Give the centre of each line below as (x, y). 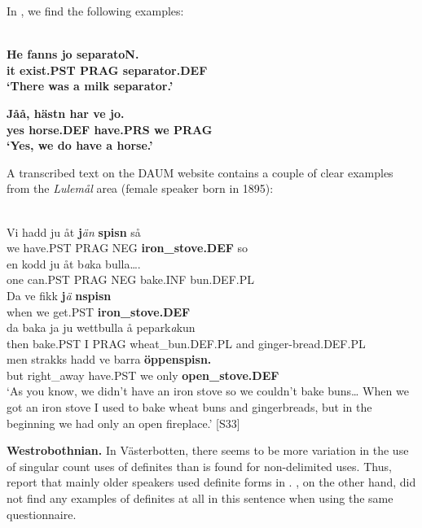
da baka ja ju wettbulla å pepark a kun (101, 327)
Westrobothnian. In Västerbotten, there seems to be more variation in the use (208, 450)
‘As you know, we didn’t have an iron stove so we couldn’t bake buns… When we (208, 391)
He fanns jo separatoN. (73, 54)
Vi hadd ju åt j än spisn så (74, 231)
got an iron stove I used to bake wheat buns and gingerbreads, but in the (189, 407)
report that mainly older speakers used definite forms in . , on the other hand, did (211, 482)
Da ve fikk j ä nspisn (59, 295)
